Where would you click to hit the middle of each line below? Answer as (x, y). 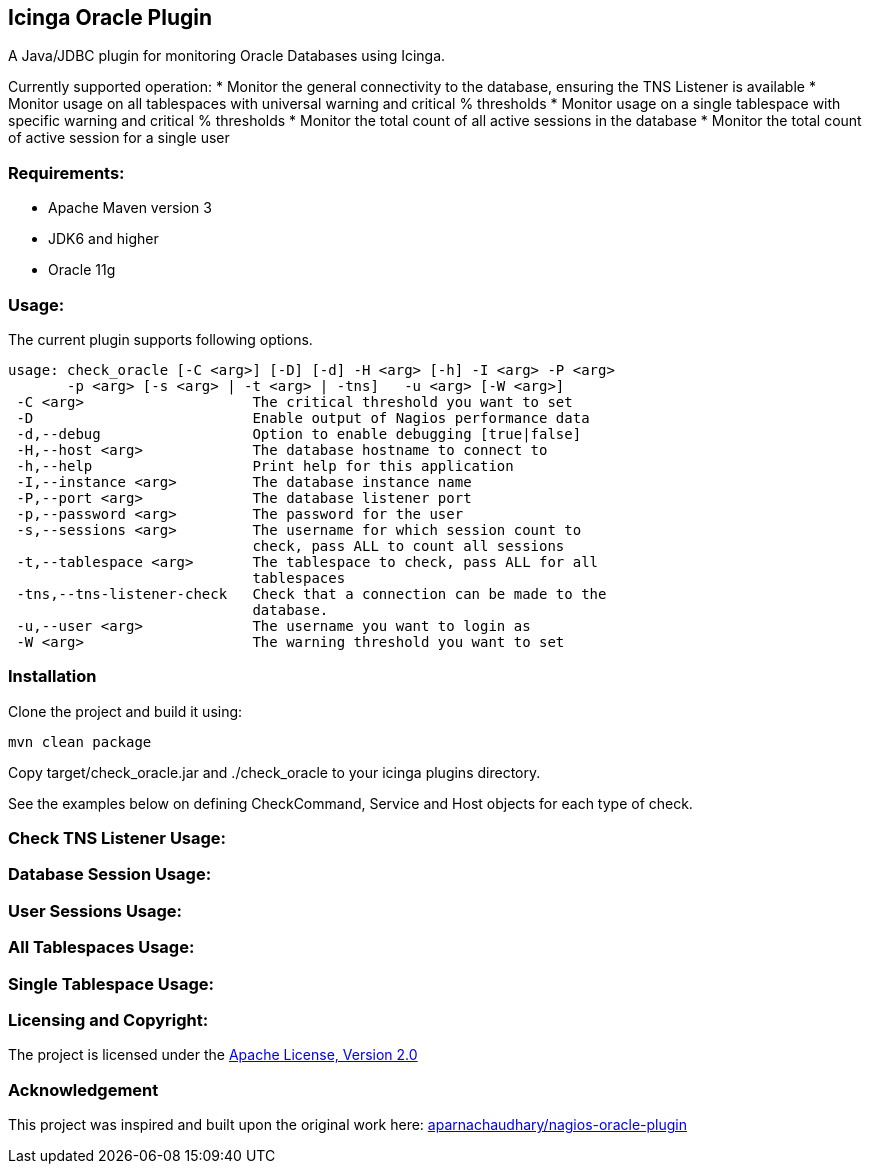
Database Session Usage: (110, 874)
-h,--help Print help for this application (265, 465)
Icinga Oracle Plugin (110, 17)
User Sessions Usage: (95, 910)
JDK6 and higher (103, 239)
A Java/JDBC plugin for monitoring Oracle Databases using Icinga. (227, 56)
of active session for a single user (119, 138)
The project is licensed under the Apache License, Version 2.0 (213, 1055)
